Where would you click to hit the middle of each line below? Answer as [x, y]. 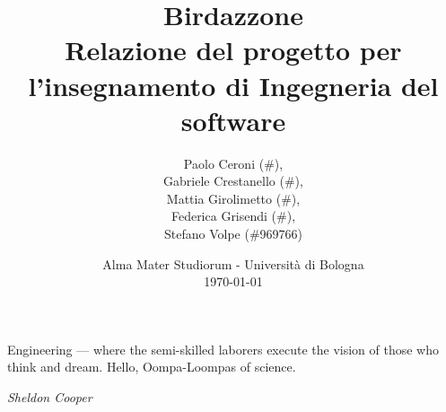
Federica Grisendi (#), [233, 216]
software [233, 120]
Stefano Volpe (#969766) [233, 234]
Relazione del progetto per [233, 50]
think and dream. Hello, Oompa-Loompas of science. [152, 367]
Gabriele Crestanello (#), [233, 181]
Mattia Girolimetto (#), [233, 198]
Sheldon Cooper [50, 397]
